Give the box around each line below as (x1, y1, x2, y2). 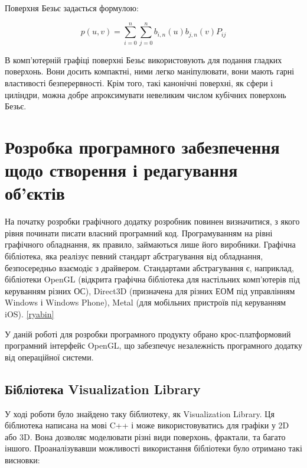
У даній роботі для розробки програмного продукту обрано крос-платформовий (5, 327, 291, 340)
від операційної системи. (5, 350, 94, 363)
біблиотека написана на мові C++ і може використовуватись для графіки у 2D (5, 419, 289, 431)
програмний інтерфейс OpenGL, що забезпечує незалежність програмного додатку (5, 339, 302, 352)
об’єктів (5, 181, 65, 205)
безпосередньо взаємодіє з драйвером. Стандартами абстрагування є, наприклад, (5, 261, 294, 274)
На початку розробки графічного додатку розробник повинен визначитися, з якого (5, 215, 300, 227)
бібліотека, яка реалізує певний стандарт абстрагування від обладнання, (5, 249, 263, 262)
